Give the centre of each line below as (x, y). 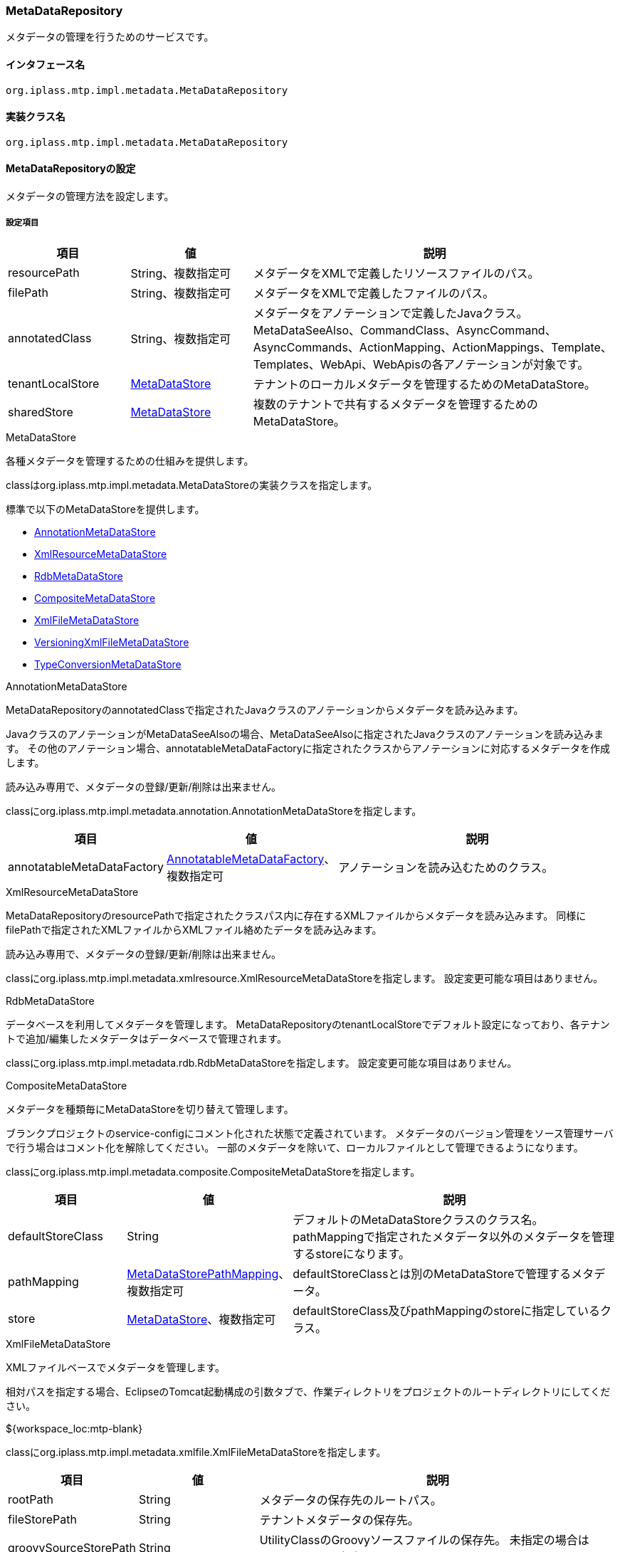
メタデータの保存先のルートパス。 (351, 1500)
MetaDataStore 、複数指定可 (201, 1319)
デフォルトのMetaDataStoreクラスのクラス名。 (418, 1219)
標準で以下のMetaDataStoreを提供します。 (105, 509)
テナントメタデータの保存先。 (339, 1520)
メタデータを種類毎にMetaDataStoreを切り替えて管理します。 (150, 1109)
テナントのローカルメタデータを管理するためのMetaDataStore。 (424, 384)
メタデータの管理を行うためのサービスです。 (110, 37)
